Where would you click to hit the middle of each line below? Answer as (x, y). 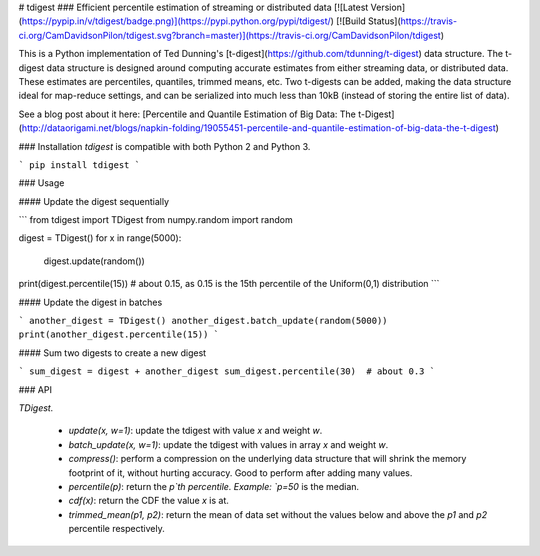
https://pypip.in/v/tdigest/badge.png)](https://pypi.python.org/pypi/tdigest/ (176, 21)
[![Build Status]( (369, 21)
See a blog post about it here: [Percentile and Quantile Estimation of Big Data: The (187, 114)
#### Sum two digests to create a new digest (112, 352)
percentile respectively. (116, 529)
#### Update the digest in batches (90, 302)
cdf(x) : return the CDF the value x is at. (149, 501)
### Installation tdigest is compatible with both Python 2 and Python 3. (164, 146)
